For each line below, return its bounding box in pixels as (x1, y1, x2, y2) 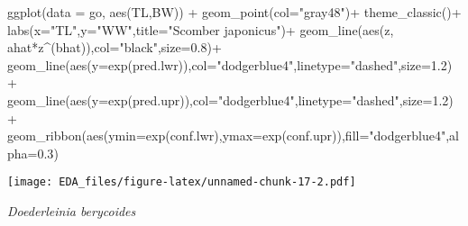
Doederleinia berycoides (7, 202, 136, 220)
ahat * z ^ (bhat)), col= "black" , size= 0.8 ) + (7, 38, 222, 57)
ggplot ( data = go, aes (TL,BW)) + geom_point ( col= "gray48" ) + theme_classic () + (7, 3, 462, 21)
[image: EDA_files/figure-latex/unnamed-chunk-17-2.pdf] (7, 176, 356, 189)
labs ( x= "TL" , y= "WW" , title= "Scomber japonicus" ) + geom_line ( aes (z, (7, 20, 394, 39)
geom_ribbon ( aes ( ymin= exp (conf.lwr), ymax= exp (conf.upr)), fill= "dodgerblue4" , (7, 126, 450, 145)
